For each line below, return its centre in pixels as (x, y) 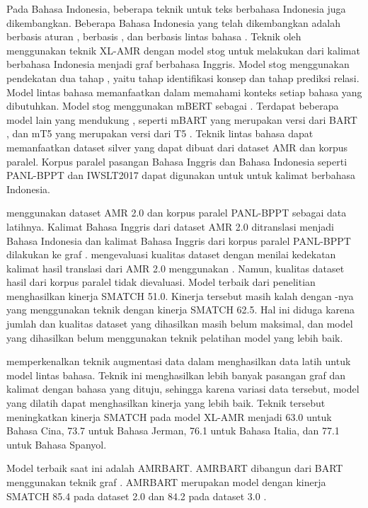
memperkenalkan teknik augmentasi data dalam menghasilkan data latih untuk (179, 361)
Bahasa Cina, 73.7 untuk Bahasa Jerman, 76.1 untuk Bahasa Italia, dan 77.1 (173, 431)
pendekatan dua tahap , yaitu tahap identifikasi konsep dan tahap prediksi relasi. (183, 77)
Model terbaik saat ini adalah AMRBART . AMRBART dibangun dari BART (175, 468)
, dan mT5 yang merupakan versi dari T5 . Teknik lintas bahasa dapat (160, 133)
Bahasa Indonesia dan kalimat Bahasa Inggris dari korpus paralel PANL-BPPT (179, 240)
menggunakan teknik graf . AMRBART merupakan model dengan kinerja (166, 482)
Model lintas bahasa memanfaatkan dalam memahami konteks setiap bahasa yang (184, 92)
